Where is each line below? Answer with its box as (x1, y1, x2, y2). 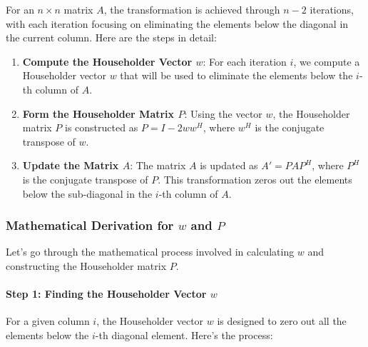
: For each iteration (203, 54, 287, 69)
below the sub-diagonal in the (22, 186, 153, 201)
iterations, (310, 2, 354, 16)
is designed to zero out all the (217, 313, 347, 328)
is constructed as (65, 120, 138, 135)
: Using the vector (184, 106, 262, 121)
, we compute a (293, 54, 360, 69)
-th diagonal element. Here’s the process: (95, 327, 273, 342)
